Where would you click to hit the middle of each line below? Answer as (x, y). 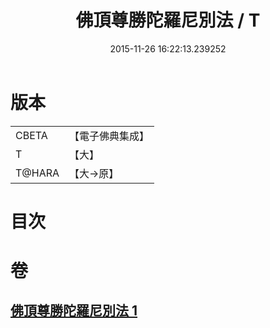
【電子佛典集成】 (109, 136)
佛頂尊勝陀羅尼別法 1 (74, 311)
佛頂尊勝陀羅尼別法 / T (168, 20)
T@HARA (37, 173)
